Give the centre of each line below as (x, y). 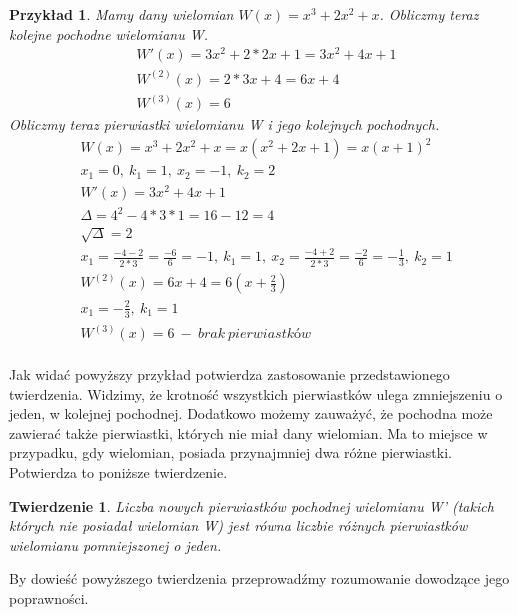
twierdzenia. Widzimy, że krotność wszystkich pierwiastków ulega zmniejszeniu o (256, 393)
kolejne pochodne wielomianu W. (108, 33)
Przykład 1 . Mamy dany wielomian (121, 14)
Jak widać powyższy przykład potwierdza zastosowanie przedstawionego (229, 374)
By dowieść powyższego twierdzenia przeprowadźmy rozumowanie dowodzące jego (259, 578)
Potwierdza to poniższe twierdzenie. (118, 472)
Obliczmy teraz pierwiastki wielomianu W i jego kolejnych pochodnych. (224, 124)
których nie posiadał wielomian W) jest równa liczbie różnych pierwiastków (238, 525)
